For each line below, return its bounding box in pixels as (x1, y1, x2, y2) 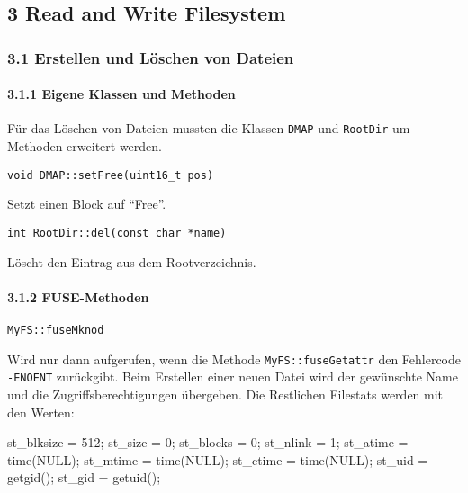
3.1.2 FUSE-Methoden (7, 287, 149, 306)
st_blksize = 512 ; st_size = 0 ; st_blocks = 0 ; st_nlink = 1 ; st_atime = (7, 433, 409, 452)
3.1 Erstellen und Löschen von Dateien (7, 46, 294, 68)
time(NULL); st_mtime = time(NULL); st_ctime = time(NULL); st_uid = (7, 450, 428, 469)
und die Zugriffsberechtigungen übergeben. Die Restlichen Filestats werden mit (7, 384, 444, 403)
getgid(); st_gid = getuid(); (7, 468, 161, 487)
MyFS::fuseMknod (7, 323, 104, 336)
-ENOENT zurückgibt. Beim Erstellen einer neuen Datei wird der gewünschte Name (7, 367, 458, 386)
